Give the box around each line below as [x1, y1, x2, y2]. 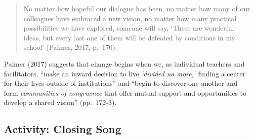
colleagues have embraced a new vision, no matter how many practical [23, 13, 237, 23]
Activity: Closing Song [4, 121, 122, 137]
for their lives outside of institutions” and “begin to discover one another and [4, 78, 238, 88]
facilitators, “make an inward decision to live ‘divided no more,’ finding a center [4, 68, 246, 78]
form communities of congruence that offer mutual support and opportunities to [4, 87, 247, 98]
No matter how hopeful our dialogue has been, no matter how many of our [23, 3, 250, 13]
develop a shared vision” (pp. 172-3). [4, 97, 117, 107]
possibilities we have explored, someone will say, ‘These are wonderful [23, 23, 234, 33]
